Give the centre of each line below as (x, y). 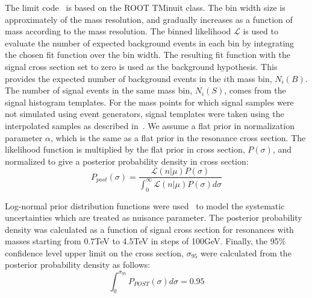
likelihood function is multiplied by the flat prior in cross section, (125, 149)
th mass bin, (249, 78)
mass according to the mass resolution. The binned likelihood (118, 31)
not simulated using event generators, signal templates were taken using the (145, 114)
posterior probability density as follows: (78, 265)
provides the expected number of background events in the (113, 78)
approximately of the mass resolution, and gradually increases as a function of (149, 19)
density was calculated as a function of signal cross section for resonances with (149, 229)
